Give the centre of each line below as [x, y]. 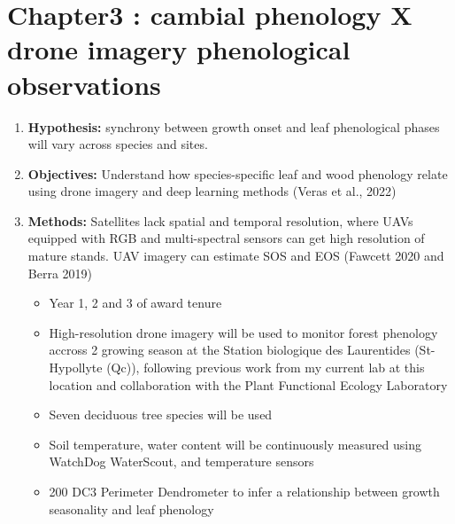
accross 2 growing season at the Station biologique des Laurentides [230, 350]
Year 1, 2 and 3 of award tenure [135, 303]
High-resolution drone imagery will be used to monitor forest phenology [243, 332]
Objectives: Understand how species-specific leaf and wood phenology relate [238, 173]
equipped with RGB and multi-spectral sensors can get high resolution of [226, 238]
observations [84, 84]
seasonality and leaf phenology [131, 508]
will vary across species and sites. [118, 144]
